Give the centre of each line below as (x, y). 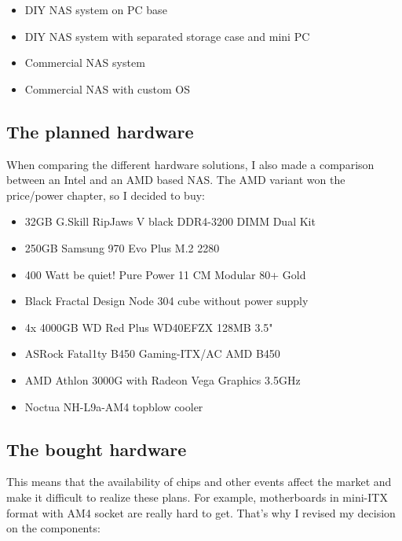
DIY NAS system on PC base (96, 9)
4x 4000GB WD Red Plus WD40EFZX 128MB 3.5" (149, 327)
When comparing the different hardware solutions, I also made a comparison (190, 164)
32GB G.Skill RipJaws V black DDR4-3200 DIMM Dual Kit (170, 221)
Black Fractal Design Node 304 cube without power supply (166, 301)
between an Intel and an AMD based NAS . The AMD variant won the (176, 180)
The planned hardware (100, 131)
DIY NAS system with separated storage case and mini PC (167, 36)
